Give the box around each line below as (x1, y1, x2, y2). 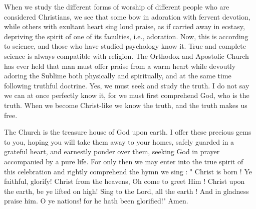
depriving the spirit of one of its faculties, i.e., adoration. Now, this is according (4, 31, 248, 41)
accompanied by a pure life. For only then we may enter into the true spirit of (4, 156, 243, 166)
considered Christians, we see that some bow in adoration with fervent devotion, (4, 11, 250, 22)
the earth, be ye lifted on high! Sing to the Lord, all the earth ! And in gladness (4, 185, 249, 196)
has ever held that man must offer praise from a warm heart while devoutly (4, 60, 236, 71)
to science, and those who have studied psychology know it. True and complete (4, 41, 246, 51)
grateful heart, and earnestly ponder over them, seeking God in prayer (4, 146, 220, 157)
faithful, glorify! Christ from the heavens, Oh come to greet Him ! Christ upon (4, 176, 245, 186)
